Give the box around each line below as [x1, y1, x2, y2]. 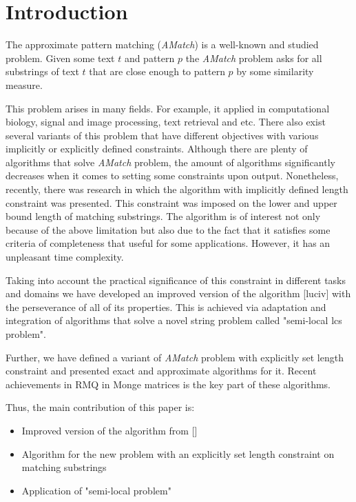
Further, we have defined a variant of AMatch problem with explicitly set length [6, 350, 344, 364]
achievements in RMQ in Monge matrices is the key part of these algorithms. [6, 376, 331, 391]
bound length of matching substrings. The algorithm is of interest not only [6, 209, 321, 223]
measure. [6, 77, 43, 92]
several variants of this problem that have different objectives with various [6, 128, 319, 142]
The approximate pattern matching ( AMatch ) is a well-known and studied [6, 37, 319, 52]
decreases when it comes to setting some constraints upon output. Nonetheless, [6, 168, 339, 183]
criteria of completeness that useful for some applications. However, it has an [6, 236, 331, 250]
